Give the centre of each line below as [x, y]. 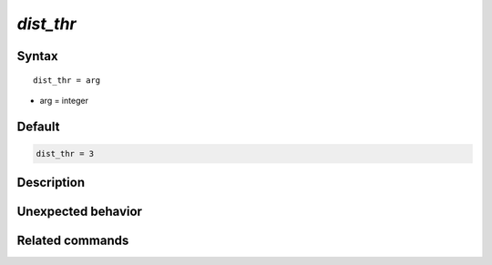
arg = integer [64, 100]
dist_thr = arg [67, 80]
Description [51, 183]
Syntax [37, 56]
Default [38, 126]
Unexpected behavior [80, 212]
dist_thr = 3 [65, 153]
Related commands [73, 241]
